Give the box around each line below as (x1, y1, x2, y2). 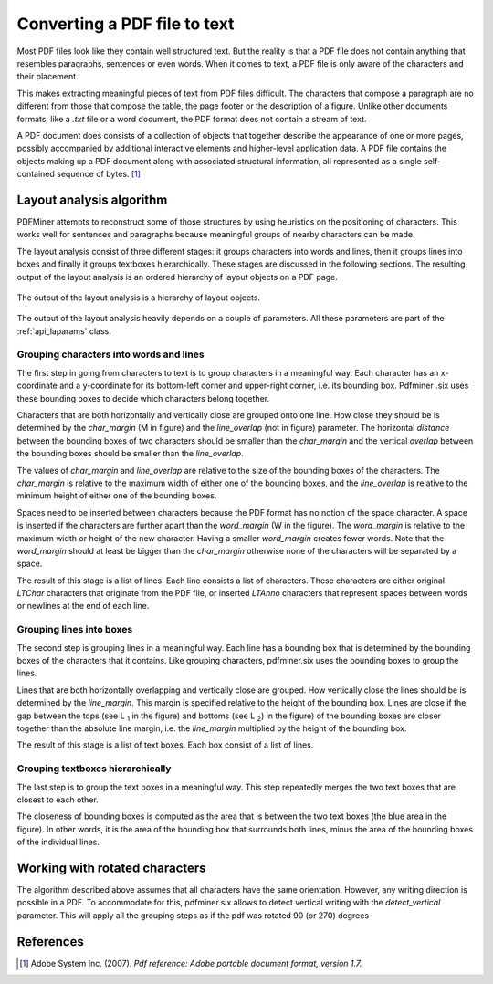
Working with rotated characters (16, 860, 206, 875)
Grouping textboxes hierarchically (16, 762, 172, 775)
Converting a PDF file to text (16, 14, 235, 34)
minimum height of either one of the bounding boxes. (16, 490, 217, 501)
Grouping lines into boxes (16, 623, 133, 636)
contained (16, 169, 55, 180)
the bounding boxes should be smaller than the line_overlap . (16, 448, 244, 459)
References (16, 934, 84, 949)
